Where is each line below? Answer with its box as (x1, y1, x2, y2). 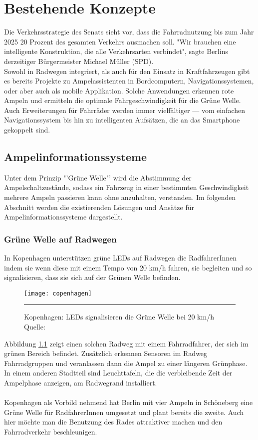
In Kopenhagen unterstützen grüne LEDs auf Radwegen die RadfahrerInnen (4, 252, 237, 263)
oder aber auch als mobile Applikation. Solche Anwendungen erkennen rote (4, 85, 234, 95)
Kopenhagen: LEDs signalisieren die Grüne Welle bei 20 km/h (24, 311, 214, 322)
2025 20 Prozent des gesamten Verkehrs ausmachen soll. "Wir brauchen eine (4, 36, 236, 46)
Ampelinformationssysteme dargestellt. (4, 211, 123, 222)
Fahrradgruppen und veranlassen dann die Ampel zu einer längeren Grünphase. (4, 357, 248, 368)
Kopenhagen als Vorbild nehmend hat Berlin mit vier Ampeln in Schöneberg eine (4, 397, 253, 407)
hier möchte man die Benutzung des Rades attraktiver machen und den (4, 416, 223, 427)
